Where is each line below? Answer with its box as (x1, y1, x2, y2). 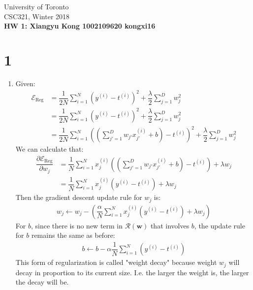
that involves (150, 220, 190, 230)
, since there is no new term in (31, 220, 123, 230)
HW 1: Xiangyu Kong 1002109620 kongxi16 (4, 21, 156, 31)
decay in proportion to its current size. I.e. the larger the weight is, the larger (15, 267, 249, 277)
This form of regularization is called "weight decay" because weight (15, 257, 217, 267)
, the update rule (194, 220, 245, 230)
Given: (15, 78, 35, 88)
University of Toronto (4, 1, 69, 11)
